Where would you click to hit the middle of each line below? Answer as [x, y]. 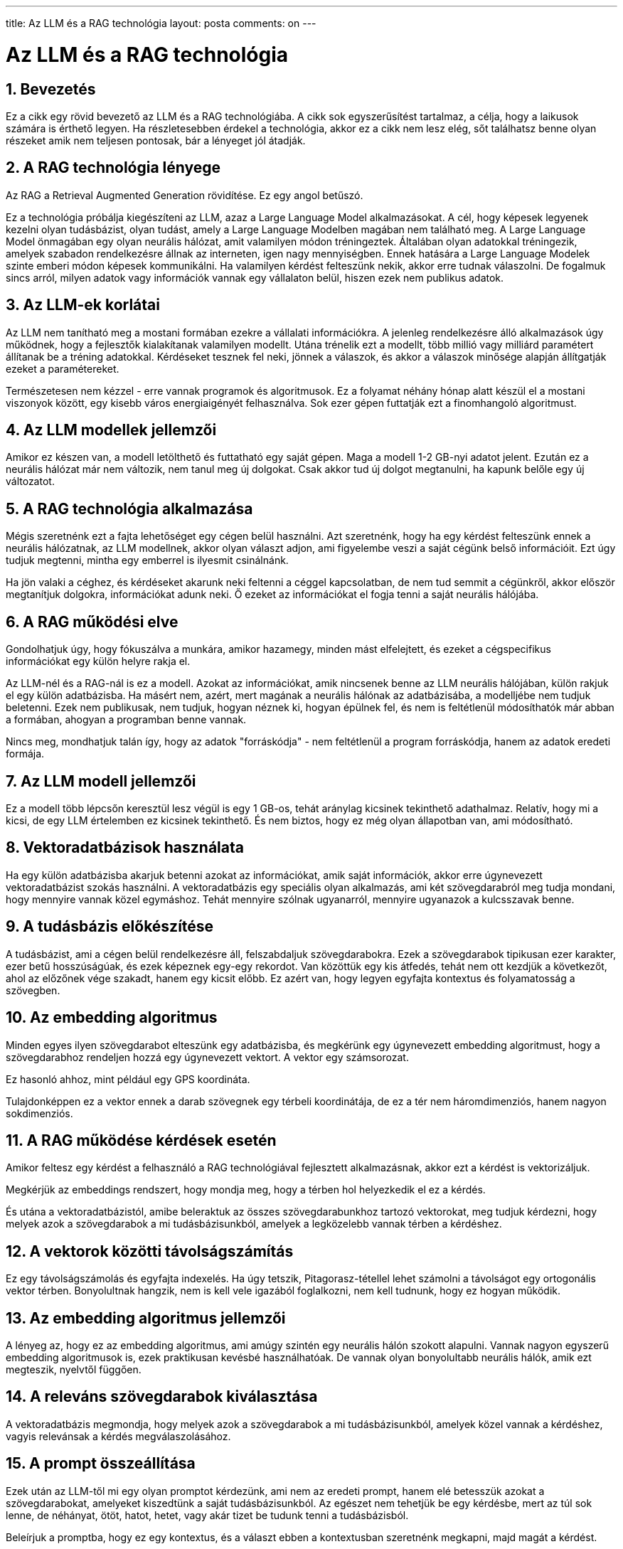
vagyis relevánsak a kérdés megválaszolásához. [118, 1436]
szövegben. [33, 990]
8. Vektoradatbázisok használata [125, 848]
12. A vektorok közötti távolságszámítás [150, 1251]
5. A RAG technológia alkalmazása [129, 509]
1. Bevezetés [51, 89]
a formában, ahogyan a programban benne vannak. [126, 720]
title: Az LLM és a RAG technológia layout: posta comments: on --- [161, 23]
